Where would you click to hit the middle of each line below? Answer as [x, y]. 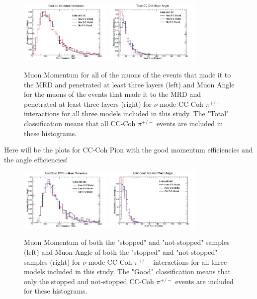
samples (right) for [52, 262]
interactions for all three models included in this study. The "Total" [127, 113]
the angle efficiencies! [36, 159]
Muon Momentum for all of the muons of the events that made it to [128, 75]
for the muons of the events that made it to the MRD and [113, 94]
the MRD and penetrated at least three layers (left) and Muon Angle [129, 84]
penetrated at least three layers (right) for [88, 104]
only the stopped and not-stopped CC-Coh [89, 281]
